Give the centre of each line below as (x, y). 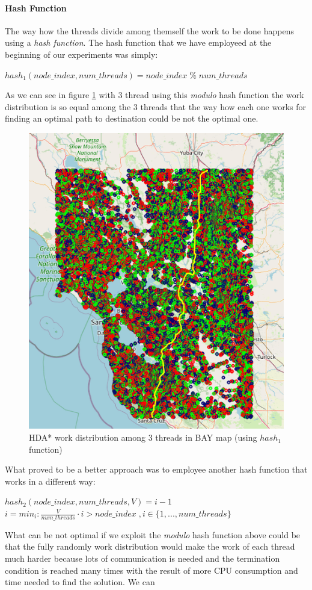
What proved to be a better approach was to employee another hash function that (156, 469)
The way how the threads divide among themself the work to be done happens (149, 30)
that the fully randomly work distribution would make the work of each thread (150, 546)
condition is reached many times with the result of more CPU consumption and (151, 570)
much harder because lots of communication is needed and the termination (142, 558)
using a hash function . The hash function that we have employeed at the (138, 42)
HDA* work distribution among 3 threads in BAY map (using (143, 437)
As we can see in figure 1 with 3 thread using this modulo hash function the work (154, 95)
